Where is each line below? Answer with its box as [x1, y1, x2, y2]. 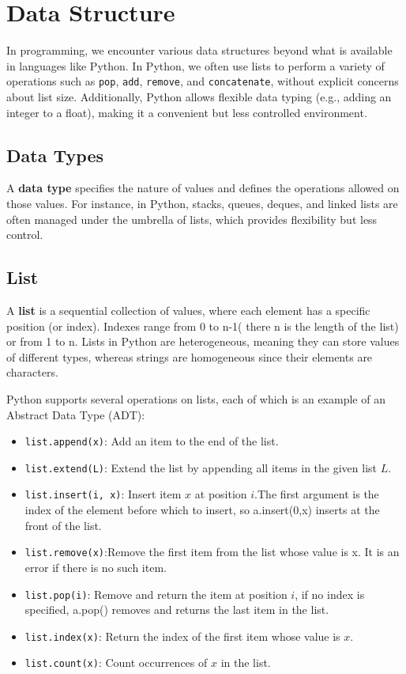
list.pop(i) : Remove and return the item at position [24, 585, 288, 602]
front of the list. [24, 517, 102, 533]
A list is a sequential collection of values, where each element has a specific [6, 301, 370, 318]
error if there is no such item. [24, 559, 167, 575]
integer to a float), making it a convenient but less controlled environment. [6, 104, 367, 120]
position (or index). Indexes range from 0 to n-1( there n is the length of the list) [6, 317, 399, 334]
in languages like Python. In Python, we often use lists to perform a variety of [6, 57, 385, 74]
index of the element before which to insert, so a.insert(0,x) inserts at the [24, 502, 380, 518]
